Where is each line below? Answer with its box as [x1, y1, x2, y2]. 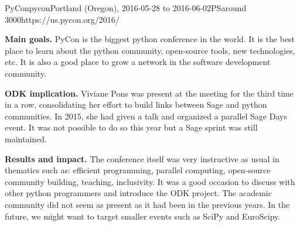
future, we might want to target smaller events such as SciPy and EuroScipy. [5, 210, 281, 222]
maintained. [5, 132, 47, 145]
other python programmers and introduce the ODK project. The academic [5, 187, 272, 199]
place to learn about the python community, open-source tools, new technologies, [5, 44, 295, 56]
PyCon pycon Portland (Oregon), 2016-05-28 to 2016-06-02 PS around [5, 2, 247, 13]
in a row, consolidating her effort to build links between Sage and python [5, 98, 267, 111]
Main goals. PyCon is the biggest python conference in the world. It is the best [5, 33, 295, 45]
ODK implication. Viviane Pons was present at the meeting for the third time [5, 87, 294, 99]
